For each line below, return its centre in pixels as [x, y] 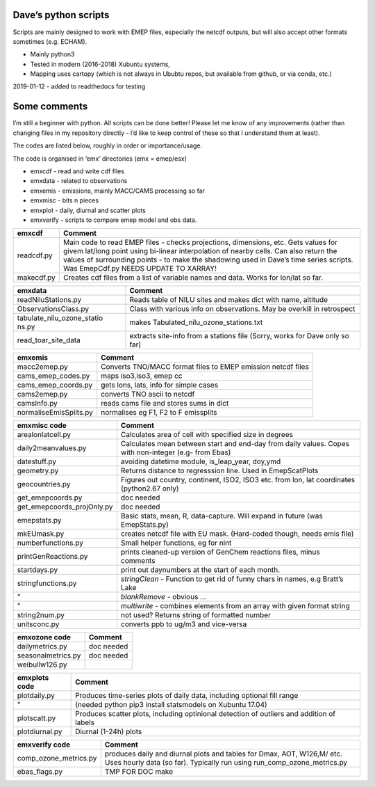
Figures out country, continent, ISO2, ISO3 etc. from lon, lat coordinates [238, 480]
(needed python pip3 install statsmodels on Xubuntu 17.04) [171, 705]
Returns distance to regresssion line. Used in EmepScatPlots [219, 471]
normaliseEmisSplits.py [55, 413]
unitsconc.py [38, 624]
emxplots [33, 678]
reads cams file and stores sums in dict [165, 404]
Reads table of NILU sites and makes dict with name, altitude [229, 300]
